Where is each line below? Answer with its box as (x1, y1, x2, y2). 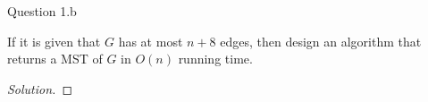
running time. (178, 49, 253, 68)
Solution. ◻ (7, 79, 73, 98)
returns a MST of (7, 49, 103, 68)
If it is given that (7, 31, 101, 50)
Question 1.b (7, 2, 77, 20)
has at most (118, 31, 183, 50)
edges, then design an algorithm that (220, 31, 422, 50)
